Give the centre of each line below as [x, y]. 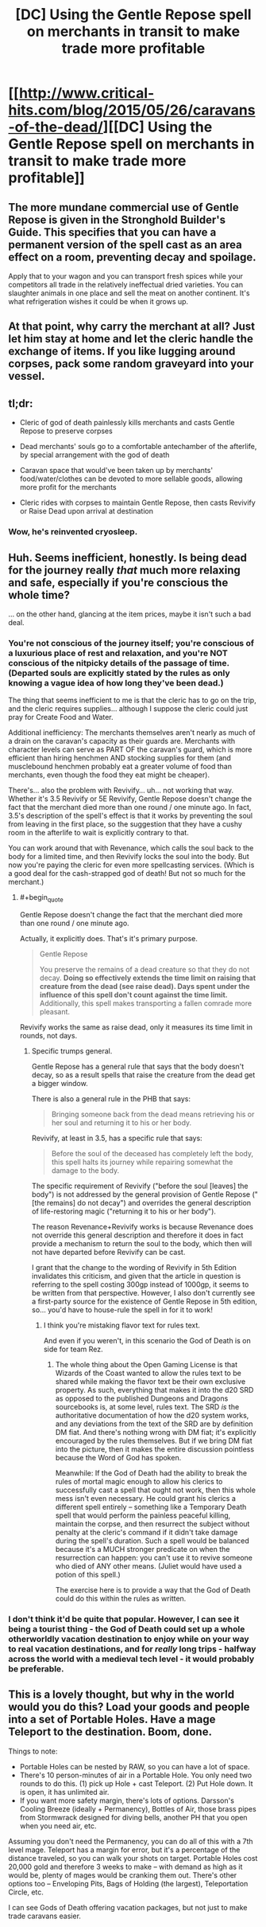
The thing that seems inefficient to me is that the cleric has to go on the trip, [132, 700]
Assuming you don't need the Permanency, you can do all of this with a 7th [131, 1841]
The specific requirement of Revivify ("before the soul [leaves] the [140, 1186]
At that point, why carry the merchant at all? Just [132, 327]
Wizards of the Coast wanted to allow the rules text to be [148, 1373]
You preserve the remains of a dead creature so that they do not [145, 970]
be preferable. [37, 1668]
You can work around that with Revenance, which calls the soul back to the [131, 848]
